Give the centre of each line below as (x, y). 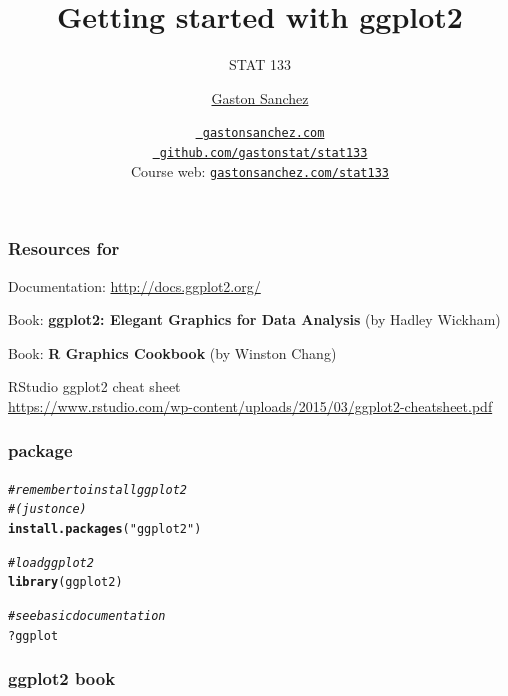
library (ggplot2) (65, 582)
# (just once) (47, 509)
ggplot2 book (62, 678)
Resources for (64, 248)
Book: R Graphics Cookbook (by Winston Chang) (172, 352)
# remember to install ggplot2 (98, 489)
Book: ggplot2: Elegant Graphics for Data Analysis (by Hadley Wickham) (254, 319)
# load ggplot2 (51, 562)
